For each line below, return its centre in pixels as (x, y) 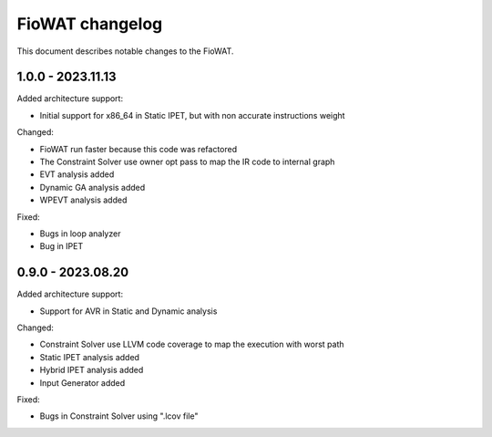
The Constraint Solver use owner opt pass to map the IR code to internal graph (187, 162)
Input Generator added (82, 382)
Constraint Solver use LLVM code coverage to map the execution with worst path (192, 344)
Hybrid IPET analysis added (92, 370)
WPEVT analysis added (83, 200)
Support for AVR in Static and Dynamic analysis (128, 311)
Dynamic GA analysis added (92, 187)
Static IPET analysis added (90, 357)
